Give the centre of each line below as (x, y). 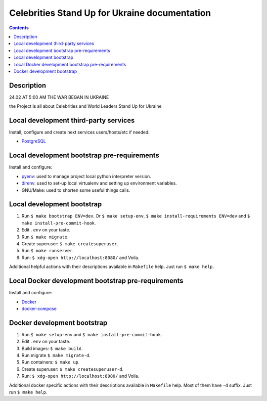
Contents (19, 28)
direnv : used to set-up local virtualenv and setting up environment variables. (99, 183)
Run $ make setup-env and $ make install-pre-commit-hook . (92, 334)
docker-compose (39, 309)
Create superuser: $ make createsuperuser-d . (72, 369)
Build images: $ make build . (52, 348)
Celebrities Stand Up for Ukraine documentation (110, 13)
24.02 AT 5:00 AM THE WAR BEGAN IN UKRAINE (59, 97)
